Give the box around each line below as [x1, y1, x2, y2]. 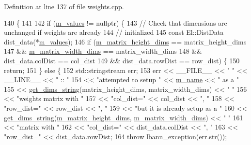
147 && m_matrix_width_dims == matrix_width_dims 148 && [4, 46, 202, 56]
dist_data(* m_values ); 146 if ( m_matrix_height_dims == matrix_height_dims [4, 36, 247, 46]
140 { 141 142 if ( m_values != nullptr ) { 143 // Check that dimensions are [4, 17, 227, 28]
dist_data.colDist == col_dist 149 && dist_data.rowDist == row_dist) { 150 [4, 55, 240, 65]
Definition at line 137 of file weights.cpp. [4, 1, 124, 11]
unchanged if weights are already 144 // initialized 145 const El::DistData [4, 27, 224, 37]
